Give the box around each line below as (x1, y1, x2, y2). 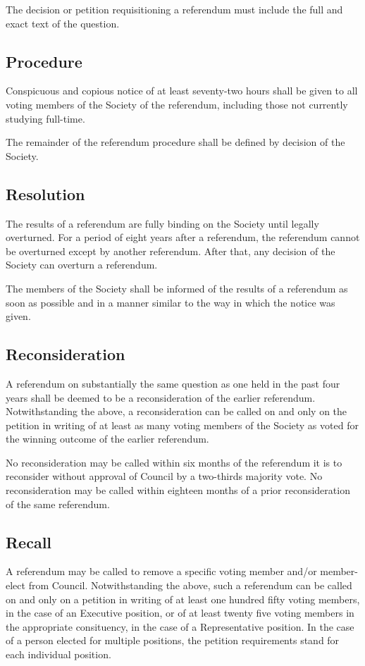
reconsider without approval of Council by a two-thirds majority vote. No (6, 469, 323, 483)
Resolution (6, 183, 85, 204)
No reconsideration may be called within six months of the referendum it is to (6, 455, 342, 469)
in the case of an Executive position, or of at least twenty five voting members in (6, 605, 354, 620)
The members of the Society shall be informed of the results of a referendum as (6, 280, 348, 295)
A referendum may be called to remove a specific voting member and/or (6, 564, 317, 579)
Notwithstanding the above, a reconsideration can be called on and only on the (6, 404, 347, 419)
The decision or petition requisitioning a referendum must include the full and (6, 2, 343, 16)
